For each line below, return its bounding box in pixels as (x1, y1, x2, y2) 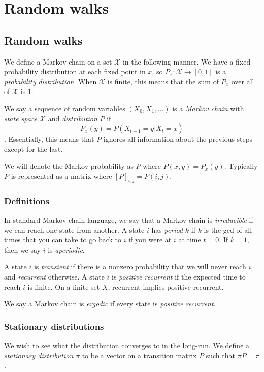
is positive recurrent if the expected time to (112, 271, 246, 282)
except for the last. (4, 143, 63, 154)
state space (4, 113, 38, 123)
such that (206, 350, 235, 360)
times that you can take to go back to (4, 234, 122, 245)
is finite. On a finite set (27, 281, 100, 292)
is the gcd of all (204, 224, 252, 235)
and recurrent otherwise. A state (4, 271, 105, 282)
